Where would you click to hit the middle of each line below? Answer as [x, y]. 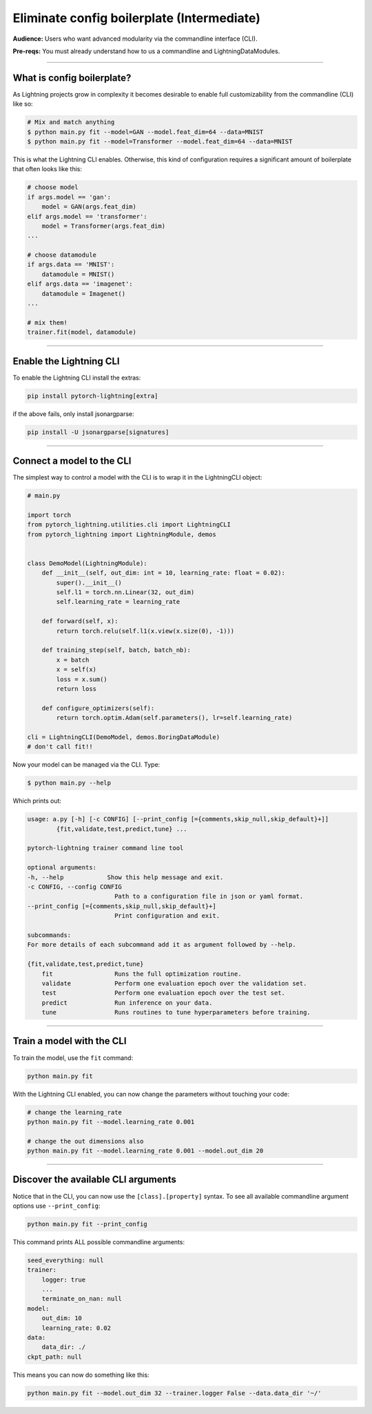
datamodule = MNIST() [78, 274]
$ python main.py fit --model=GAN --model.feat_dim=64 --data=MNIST [145, 132]
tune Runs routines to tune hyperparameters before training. [176, 1012]
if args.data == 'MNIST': [71, 265]
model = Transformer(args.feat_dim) [103, 226]
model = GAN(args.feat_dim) [89, 207]
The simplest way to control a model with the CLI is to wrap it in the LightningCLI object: [137, 478]
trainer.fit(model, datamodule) [82, 332]
